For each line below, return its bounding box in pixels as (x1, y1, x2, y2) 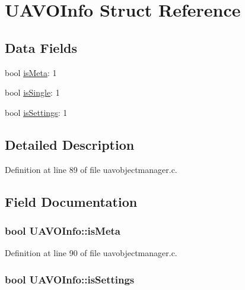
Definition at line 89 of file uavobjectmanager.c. (5, 163, 177, 175)
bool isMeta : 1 (5, 66, 57, 78)
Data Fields (5, 38, 78, 56)
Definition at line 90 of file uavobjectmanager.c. (5, 247, 177, 259)
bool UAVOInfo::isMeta (5, 223, 120, 238)
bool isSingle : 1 (5, 86, 60, 99)
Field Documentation (5, 192, 138, 210)
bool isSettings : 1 (5, 106, 68, 118)
